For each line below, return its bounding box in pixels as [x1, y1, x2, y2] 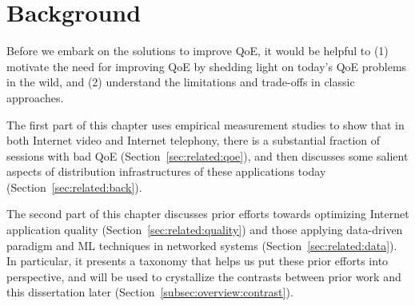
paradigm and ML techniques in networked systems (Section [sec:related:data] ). [6, 236, 397, 253]
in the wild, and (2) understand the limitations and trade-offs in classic [6, 74, 355, 90]
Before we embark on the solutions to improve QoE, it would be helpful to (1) [6, 42, 389, 59]
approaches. [6, 89, 64, 105]
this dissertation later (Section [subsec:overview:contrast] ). [6, 284, 293, 300]
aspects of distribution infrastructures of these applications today [6, 163, 326, 180]
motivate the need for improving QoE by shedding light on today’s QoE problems [6, 58, 407, 74]
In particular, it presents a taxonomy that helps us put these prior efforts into [6, 252, 389, 269]
